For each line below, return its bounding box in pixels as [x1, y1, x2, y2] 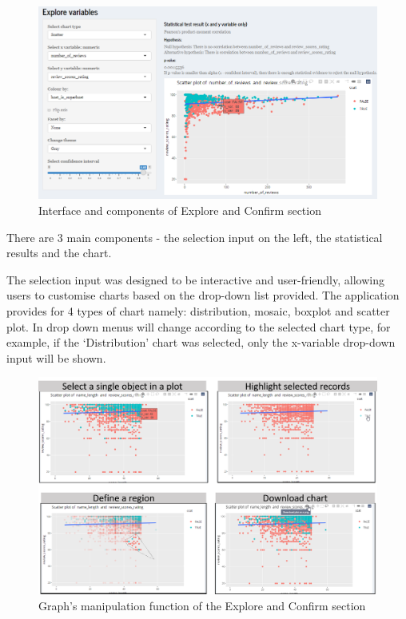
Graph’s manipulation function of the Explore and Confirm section [38, 597, 366, 613]
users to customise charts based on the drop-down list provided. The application [6, 287, 400, 304]
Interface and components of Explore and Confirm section [38, 201, 321, 218]
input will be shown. [6, 349, 106, 366]
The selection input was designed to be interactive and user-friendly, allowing [6, 271, 384, 288]
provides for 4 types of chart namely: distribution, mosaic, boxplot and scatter [6, 302, 390, 319]
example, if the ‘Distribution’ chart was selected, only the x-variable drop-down [6, 334, 396, 351]
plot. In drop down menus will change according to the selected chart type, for [6, 318, 391, 335]
